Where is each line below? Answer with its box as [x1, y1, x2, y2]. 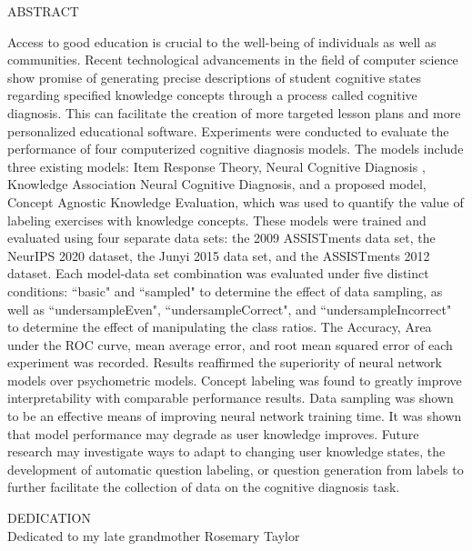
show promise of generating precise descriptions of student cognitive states [7, 67, 421, 86]
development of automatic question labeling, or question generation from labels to [7, 459, 464, 478]
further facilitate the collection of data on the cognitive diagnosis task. [7, 477, 400, 496]
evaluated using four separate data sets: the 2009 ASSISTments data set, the [7, 228, 436, 247]
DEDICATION [7, 508, 91, 527]
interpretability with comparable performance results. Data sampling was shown [7, 388, 454, 407]
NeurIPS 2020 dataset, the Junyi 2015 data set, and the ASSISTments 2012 [7, 245, 430, 265]
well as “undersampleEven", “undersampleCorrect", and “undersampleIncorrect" [7, 299, 452, 318]
